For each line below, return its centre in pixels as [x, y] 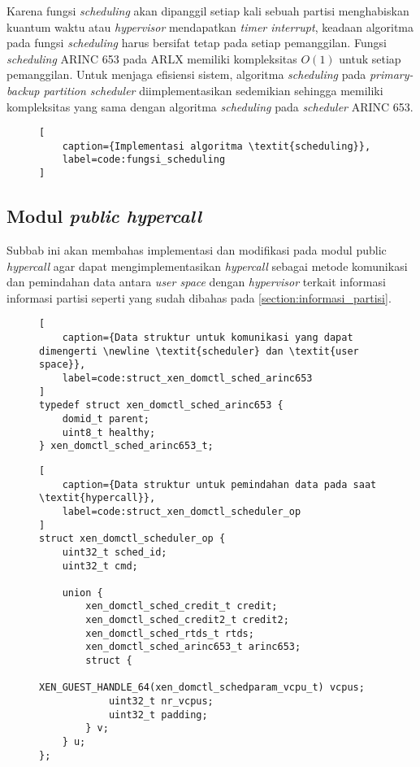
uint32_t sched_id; [115, 552]
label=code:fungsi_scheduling [144, 160]
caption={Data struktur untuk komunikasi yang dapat [208, 338]
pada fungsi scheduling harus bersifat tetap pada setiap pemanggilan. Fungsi [197, 43]
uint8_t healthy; [109, 432]
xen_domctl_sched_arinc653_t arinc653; [193, 647]
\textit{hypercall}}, [97, 498]
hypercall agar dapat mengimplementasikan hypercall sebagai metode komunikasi [207, 266]
